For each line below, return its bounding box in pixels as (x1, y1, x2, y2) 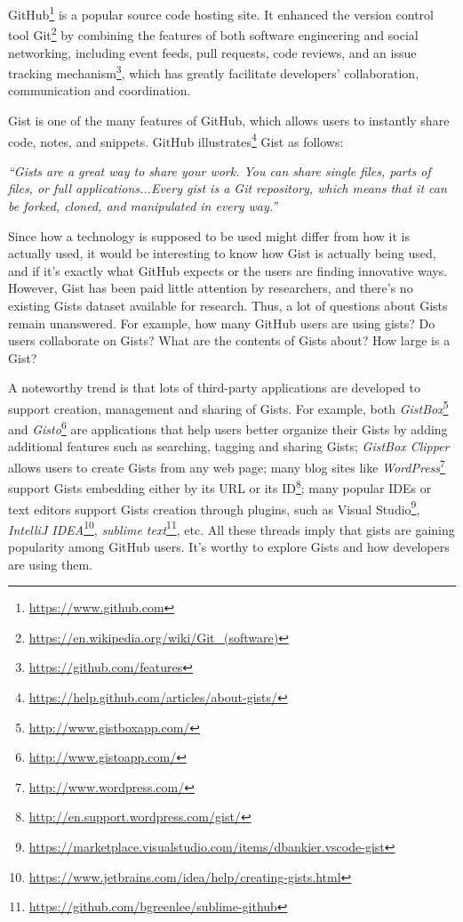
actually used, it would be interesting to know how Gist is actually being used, (8, 244, 436, 263)
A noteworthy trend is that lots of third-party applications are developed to (8, 378, 421, 397)
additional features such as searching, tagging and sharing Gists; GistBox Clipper (8, 437, 450, 456)
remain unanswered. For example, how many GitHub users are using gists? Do (8, 313, 435, 332)
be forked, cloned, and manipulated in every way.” (8, 196, 278, 214)
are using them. (8, 554, 93, 573)
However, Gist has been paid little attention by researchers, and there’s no (8, 279, 413, 297)
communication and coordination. (8, 81, 191, 100)
